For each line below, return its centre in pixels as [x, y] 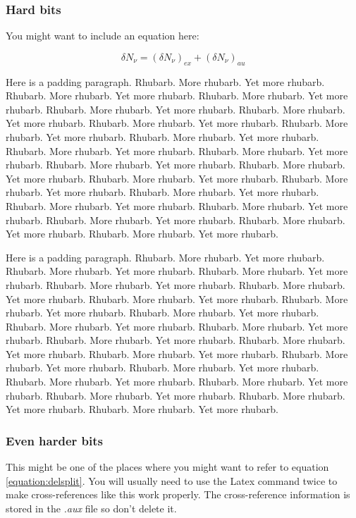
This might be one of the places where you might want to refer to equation [167, 467]
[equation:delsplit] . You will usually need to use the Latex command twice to [172, 480]
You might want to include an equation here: [103, 36]
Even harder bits [54, 440]
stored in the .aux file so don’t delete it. [91, 508]
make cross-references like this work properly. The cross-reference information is [178, 494]
